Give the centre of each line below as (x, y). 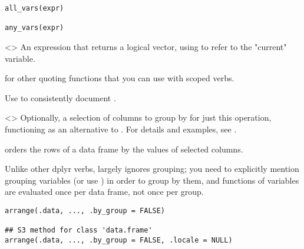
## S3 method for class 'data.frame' (79, 230)
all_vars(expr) (34, 8)
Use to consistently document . (60, 97)
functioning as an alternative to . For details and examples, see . (121, 129)
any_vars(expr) (34, 28)
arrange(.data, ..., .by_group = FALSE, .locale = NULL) (119, 240)
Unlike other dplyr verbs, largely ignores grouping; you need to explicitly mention (152, 169)
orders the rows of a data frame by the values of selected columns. (124, 149)
